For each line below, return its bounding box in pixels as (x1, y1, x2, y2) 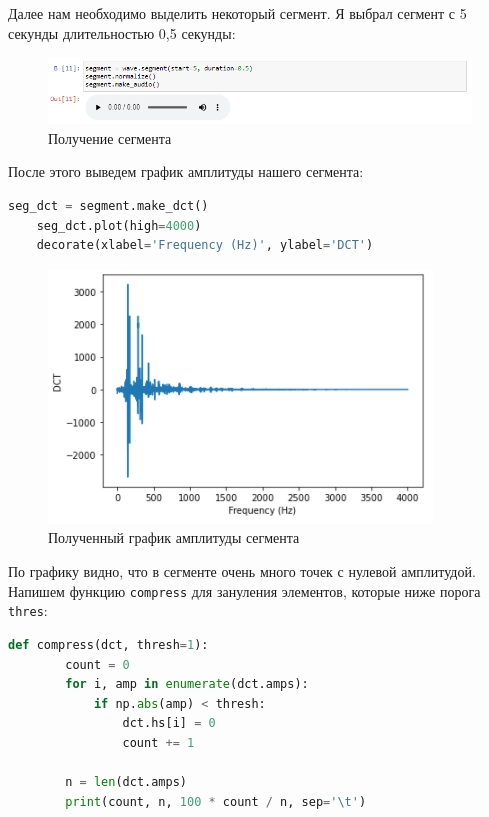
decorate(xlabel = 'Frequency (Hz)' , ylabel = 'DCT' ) (36, 238, 374, 253)
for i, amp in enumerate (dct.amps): (65, 677, 309, 692)
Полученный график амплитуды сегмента (48, 527, 300, 548)
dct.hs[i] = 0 (122, 716, 216, 731)
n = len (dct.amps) (65, 775, 188, 790)
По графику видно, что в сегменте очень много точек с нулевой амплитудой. (8, 561, 476, 582)
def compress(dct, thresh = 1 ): (8, 637, 209, 652)
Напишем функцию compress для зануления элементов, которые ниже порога (8, 580, 481, 601)
